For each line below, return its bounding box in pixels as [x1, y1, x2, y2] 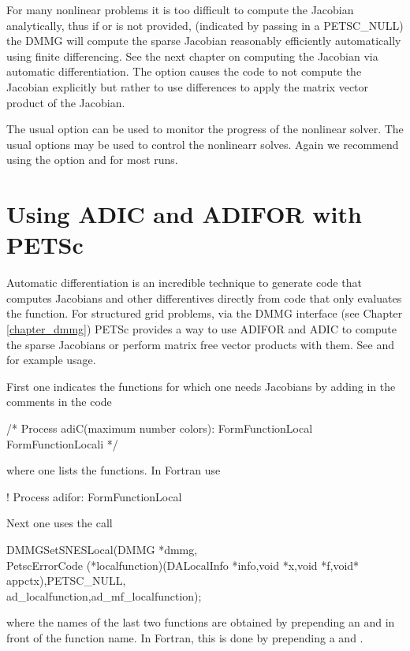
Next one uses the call [6, 515, 113, 531]
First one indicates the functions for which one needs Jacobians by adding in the [6, 378, 396, 394]
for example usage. [6, 352, 96, 368]
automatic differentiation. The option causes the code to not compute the [6, 63, 362, 80]
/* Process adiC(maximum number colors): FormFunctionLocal [6, 420, 313, 436]
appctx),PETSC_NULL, [6, 572, 126, 589]
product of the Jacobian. [6, 94, 125, 110]
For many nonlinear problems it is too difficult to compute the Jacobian [6, 2, 354, 17]
